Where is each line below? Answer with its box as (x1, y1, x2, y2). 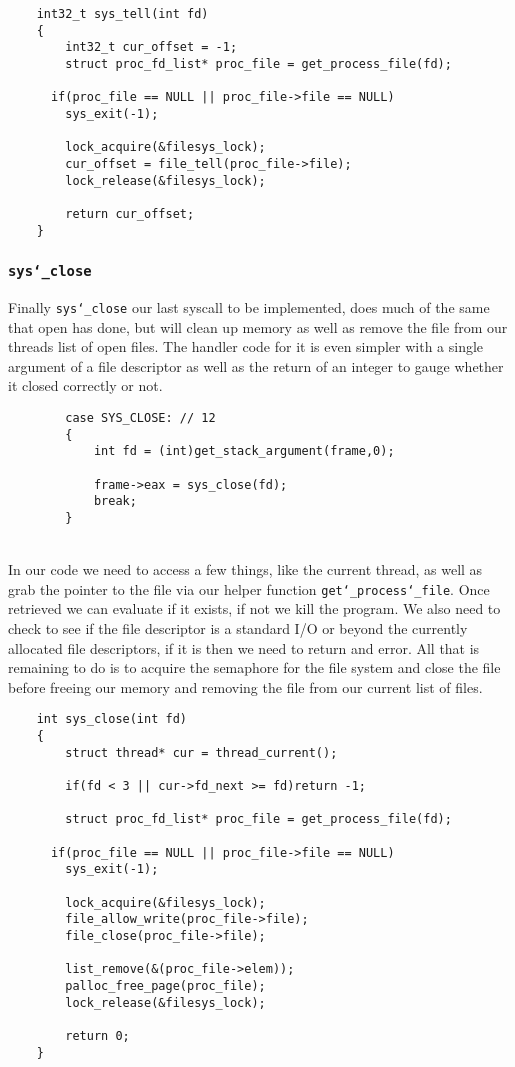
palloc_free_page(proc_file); (65, 978, 266, 993)
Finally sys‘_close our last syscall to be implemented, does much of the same (8, 296, 490, 317)
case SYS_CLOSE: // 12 (65, 411, 216, 425)
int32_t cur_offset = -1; (65, 40, 238, 55)
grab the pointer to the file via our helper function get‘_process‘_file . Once (8, 578, 490, 599)
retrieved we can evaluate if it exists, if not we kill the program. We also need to (8, 598, 501, 619)
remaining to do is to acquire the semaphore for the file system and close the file (8, 657, 501, 678)
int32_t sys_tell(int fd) (36, 7, 209, 21)
